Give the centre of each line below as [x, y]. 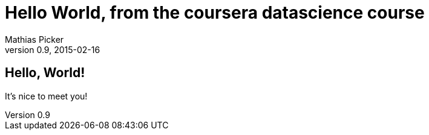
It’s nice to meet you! [46, 96]
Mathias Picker [34, 39]
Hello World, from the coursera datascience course [215, 13]
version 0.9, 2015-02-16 [53, 49]
